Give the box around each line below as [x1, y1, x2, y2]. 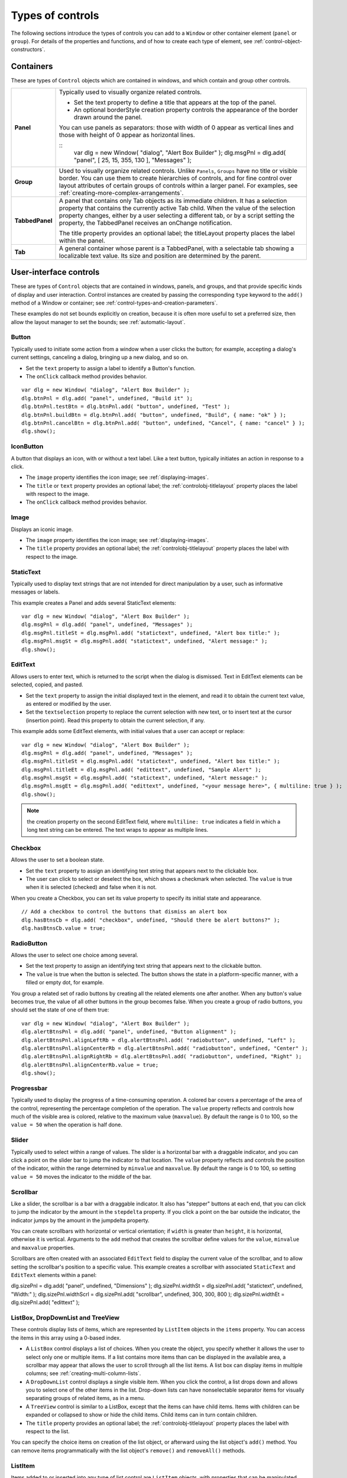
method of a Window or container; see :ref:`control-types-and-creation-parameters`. [11, 299, 218, 306]
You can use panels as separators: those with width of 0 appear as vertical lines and [59, 123, 294, 131]
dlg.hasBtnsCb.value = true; [21, 925, 106, 931]
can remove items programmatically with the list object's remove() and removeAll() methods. [11, 1447, 246, 1454]
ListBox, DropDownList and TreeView [11, 1313, 120, 1321]
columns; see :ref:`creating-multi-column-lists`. [25, 1370, 141, 1377]
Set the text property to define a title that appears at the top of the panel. [74, 98, 277, 106]
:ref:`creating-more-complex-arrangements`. [59, 189, 184, 197]
